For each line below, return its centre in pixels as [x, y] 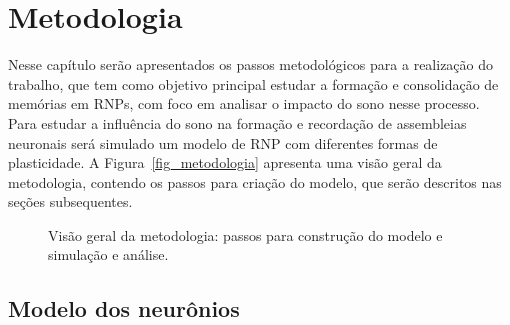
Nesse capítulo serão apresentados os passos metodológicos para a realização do [251, 64]
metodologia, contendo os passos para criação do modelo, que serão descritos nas [255, 181]
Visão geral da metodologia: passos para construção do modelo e [245, 234]
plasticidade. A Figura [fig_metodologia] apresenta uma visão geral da [225, 162]
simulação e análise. [108, 254]
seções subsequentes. [70, 201]
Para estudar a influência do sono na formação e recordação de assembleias [237, 122]
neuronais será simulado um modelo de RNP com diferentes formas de [223, 142]
